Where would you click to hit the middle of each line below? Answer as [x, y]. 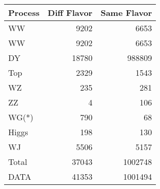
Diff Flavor [70, 13]
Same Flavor [126, 13]
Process [24, 13]
